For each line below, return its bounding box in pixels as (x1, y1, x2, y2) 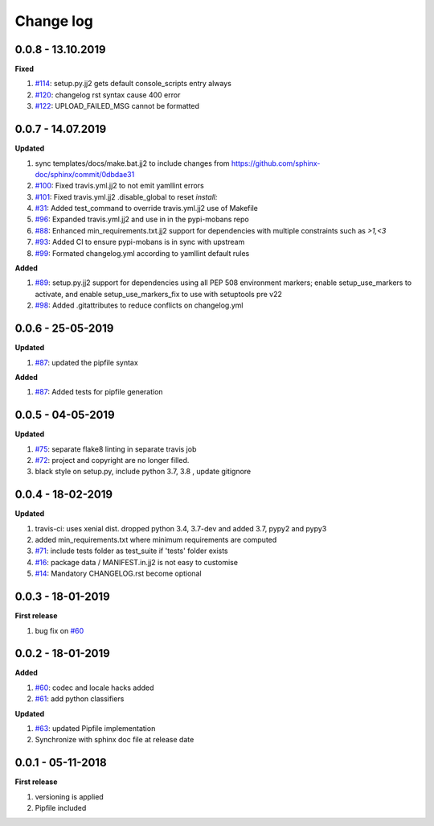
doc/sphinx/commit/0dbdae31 (35, 169, 135, 179)
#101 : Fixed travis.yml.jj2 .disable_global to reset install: (35, 192, 218, 201)
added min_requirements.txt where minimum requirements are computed (35, 535, 277, 545)
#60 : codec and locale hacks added (35, 683, 154, 692)
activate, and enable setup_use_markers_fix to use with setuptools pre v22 (35, 289, 283, 299)
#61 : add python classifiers (35, 694, 125, 704)
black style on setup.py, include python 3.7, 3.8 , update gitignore (35, 467, 252, 477)
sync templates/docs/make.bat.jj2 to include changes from (35, 158, 230, 168)
